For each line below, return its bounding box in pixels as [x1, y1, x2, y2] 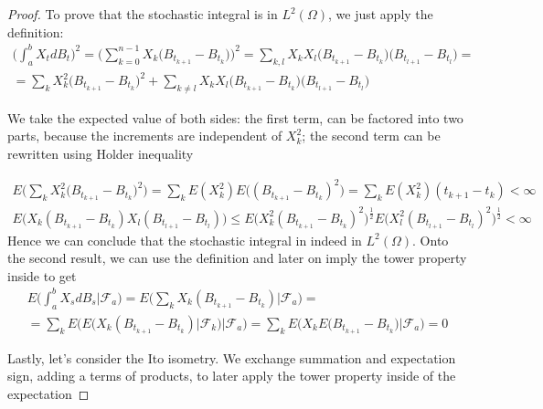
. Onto [412, 230, 449, 249]
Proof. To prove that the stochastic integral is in [7, 5, 278, 23]
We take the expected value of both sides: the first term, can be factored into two [7, 108, 463, 127]
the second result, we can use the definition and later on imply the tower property [7, 248, 467, 267]
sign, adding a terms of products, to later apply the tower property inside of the [7, 366, 456, 385]
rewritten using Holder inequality [7, 144, 194, 163]
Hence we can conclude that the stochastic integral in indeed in [7, 230, 362, 249]
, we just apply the [327, 5, 433, 23]
